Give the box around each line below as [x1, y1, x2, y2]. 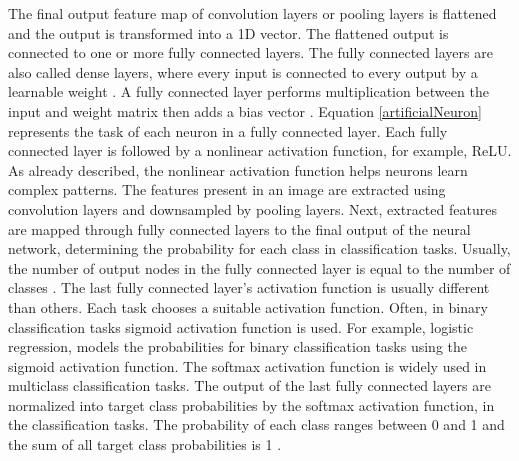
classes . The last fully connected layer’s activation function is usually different [8, 277, 490, 298]
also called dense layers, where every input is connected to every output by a [8, 61, 478, 82]
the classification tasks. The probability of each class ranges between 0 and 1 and [8, 414, 505, 435]
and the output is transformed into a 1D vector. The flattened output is [8, 22, 449, 43]
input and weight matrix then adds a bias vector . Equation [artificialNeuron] [8, 100, 482, 121]
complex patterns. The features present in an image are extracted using [8, 179, 446, 200]
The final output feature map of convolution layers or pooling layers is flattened [8, 3, 497, 23]
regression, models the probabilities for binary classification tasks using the [8, 336, 468, 357]
